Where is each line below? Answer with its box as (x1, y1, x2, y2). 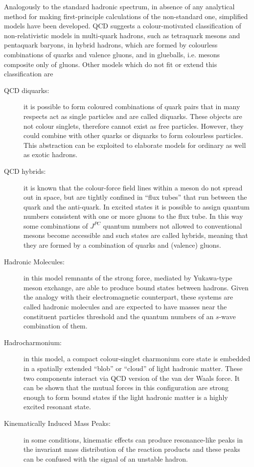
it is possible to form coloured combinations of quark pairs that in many (23, 101, 240, 112)
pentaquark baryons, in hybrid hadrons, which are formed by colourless (4, 40, 218, 50)
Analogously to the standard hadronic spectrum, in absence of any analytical (4, 1, 235, 11)
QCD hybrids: (4, 165, 46, 176)
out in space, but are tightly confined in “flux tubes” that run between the (23, 192, 247, 202)
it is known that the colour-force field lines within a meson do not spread (23, 182, 243, 192)
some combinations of (23, 220, 88, 231)
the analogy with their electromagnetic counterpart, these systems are (23, 292, 233, 302)
